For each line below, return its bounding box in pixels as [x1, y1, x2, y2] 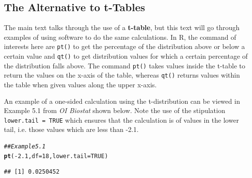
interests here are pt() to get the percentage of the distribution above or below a [4, 41, 245, 51]
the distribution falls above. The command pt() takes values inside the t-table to [4, 60, 246, 70]
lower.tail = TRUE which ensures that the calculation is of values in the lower [4, 114, 239, 125]
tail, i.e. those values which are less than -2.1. [4, 124, 139, 134]
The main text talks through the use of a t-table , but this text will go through [4, 22, 240, 32]
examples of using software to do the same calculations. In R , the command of [4, 32, 236, 42]
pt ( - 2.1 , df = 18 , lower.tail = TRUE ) [4, 152, 108, 160]
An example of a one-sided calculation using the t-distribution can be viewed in [4, 96, 240, 106]
